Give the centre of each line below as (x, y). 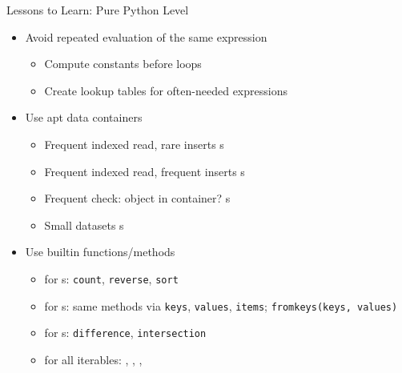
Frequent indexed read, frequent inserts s (145, 171)
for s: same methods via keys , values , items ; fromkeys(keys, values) (221, 305)
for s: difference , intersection (125, 333)
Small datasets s (84, 225)
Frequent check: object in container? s (137, 198)
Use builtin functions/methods (100, 252)
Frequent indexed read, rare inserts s (134, 144)
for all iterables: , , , (93, 359)
